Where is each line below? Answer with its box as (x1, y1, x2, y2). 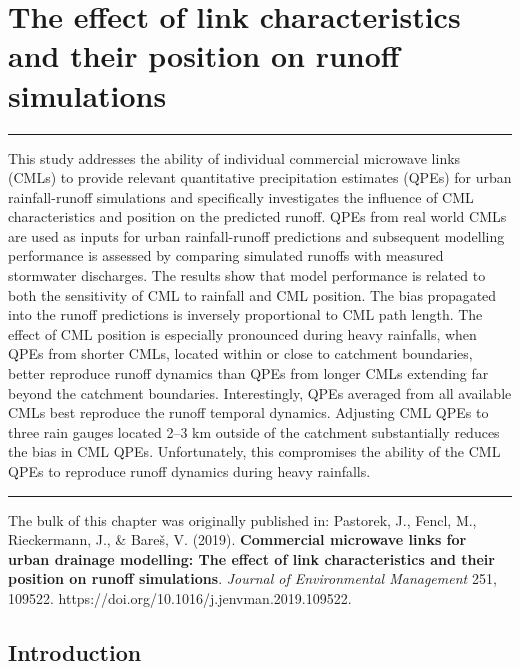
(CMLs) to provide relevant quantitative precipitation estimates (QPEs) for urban (8, 167, 512, 188)
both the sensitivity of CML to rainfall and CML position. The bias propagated (8, 284, 497, 305)
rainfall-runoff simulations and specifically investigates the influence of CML (8, 186, 474, 207)
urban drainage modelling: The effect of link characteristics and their (8, 548, 495, 569)
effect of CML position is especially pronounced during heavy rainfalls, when (8, 323, 477, 344)
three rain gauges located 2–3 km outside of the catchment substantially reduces (8, 421, 500, 442)
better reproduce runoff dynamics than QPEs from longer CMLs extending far (8, 363, 489, 384)
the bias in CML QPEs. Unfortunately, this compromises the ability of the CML (8, 441, 501, 462)
